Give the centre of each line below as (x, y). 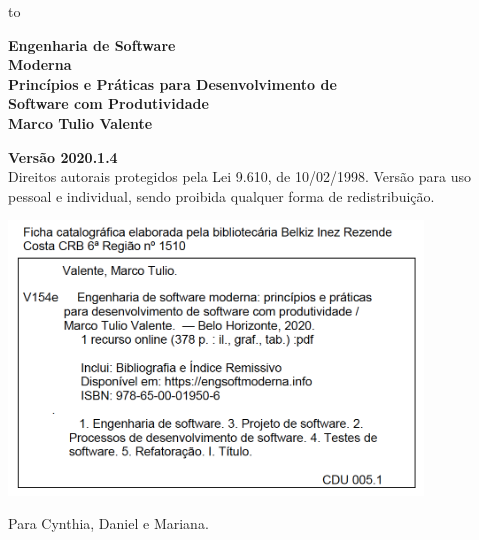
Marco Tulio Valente (80, 122)
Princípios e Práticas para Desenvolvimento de (172, 83)
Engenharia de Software (92, 44)
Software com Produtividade (108, 103)
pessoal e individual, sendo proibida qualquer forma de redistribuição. (221, 195)
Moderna (40, 64)
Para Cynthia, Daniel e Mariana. (108, 523)
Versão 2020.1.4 (63, 156)
